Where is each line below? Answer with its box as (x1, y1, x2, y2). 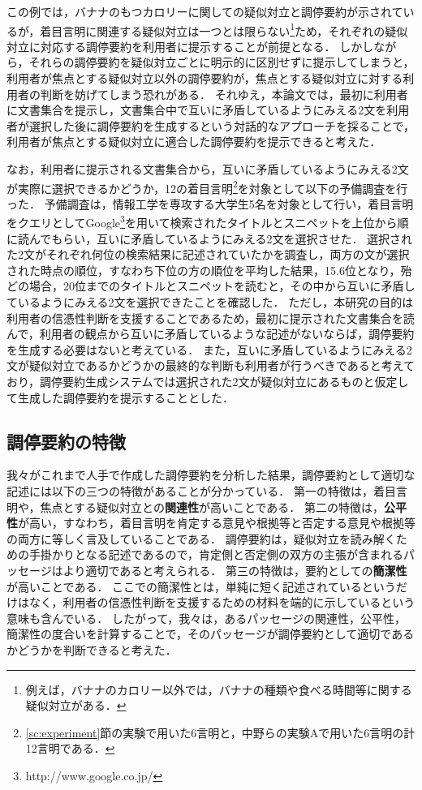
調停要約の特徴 (6, 428, 126, 453)
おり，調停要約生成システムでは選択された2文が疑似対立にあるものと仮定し (6, 373, 409, 390)
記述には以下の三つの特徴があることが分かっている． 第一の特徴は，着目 (6, 483, 396, 500)
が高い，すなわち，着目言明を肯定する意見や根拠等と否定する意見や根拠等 (18, 514, 416, 531)
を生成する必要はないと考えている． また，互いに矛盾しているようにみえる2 (6, 341, 412, 358)
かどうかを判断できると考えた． (6, 641, 177, 658)
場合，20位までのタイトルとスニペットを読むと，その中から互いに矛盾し (28, 277, 416, 294)
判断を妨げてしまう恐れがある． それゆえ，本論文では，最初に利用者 (40, 85, 408, 102)
